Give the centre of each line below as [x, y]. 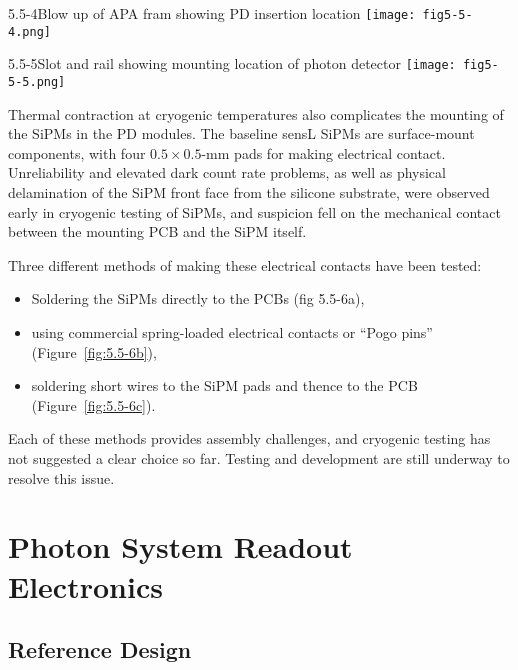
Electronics [85, 585]
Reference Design [100, 649]
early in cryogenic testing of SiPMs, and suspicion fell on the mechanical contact [254, 211]
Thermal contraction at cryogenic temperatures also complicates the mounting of [256, 113]
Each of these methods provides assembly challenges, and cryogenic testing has [249, 438]
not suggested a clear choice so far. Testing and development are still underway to [259, 457]
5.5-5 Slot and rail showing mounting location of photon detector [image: [232, 63]
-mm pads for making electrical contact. [323, 152]
